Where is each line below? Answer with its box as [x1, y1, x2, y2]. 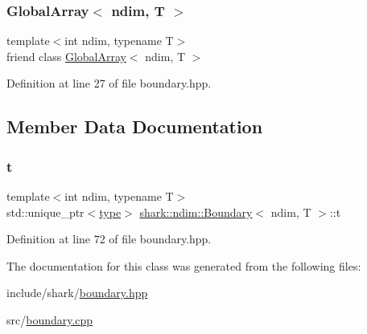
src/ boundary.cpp [6, 311, 93, 328]
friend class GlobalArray [6, 47, 126, 64]
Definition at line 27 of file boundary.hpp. [6, 75, 212, 92]
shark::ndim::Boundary [139, 203, 253, 220]
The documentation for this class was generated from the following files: [6, 257, 361, 274]
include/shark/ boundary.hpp [6, 284, 148, 301]
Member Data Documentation [6, 114, 263, 139]
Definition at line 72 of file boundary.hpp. [6, 230, 212, 247]
